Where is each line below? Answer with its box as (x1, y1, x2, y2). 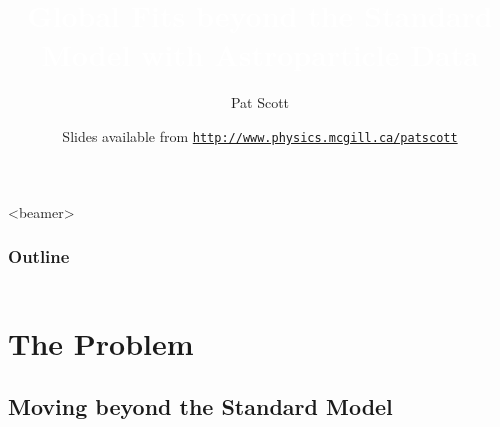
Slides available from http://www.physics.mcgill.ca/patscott (62, 125, 458, 146)
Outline (8, 244, 70, 269)
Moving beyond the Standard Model (8, 391, 393, 422)
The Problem (8, 322, 194, 363)
